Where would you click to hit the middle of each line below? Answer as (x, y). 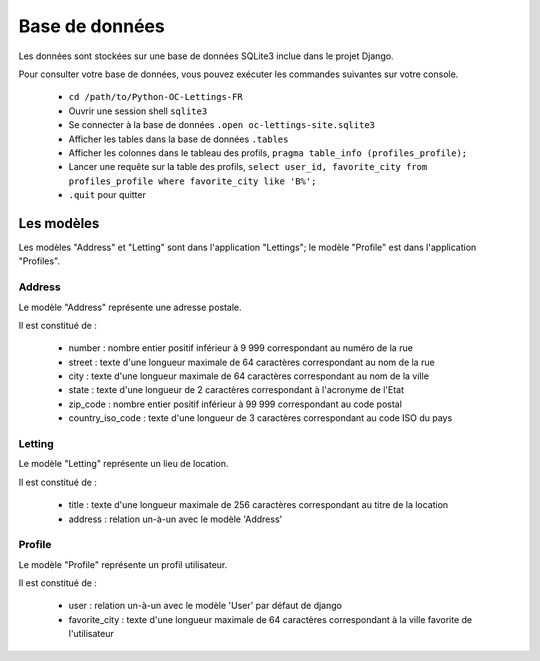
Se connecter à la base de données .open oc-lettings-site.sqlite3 (221, 125)
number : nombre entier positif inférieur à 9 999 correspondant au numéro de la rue (241, 348)
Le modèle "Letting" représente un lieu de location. (123, 464)
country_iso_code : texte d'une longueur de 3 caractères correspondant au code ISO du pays (260, 418)
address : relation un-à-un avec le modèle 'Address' (175, 519)
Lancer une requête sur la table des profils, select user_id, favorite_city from (248, 167)
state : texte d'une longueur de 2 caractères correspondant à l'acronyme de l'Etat (236, 390)
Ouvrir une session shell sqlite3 (138, 111)
